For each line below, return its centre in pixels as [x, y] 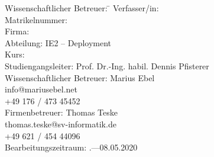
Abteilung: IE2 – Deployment [58, 42]
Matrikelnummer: [36, 19]
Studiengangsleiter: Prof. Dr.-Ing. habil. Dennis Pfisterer [107, 65]
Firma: [17, 31]
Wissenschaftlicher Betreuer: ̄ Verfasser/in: [82, 8]
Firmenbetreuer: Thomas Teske [61, 112]
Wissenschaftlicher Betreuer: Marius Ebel [80, 77]
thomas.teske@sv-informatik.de [61, 124]
